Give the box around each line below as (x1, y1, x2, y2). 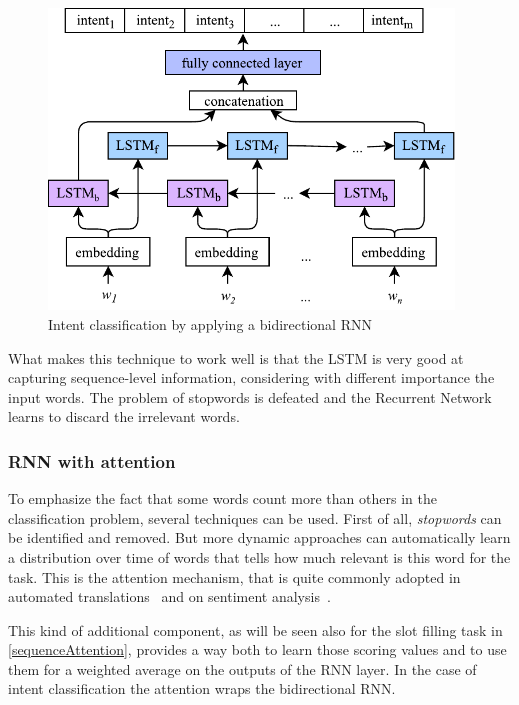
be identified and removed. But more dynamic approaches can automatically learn (8, 527, 511, 548)
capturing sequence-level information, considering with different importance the (8, 367, 495, 388)
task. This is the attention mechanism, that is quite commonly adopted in (8, 566, 461, 587)
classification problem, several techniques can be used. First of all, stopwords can (8, 507, 502, 528)
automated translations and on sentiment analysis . (8, 586, 331, 607)
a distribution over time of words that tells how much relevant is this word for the (8, 546, 511, 567)
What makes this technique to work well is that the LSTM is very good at (8, 347, 464, 368)
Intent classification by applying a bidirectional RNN (48, 313, 372, 334)
